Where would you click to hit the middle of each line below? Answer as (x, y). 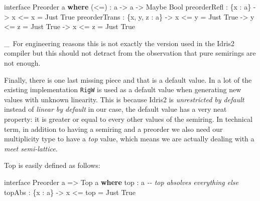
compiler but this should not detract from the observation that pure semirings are (130, 53)
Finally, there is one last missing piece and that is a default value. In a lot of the (128, 79)
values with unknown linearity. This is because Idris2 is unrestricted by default (124, 99)
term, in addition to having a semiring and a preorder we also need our (113, 129)
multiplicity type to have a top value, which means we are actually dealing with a (129, 139)
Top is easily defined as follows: (52, 165)
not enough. (22, 62)
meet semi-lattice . (31, 148)
